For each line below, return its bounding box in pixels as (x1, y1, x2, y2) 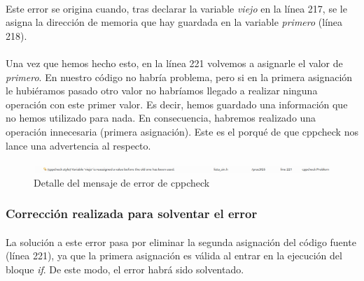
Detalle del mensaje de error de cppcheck (34, 175, 210, 189)
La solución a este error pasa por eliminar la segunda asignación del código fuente (6, 234, 356, 249)
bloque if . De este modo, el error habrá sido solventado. (6, 261, 244, 276)
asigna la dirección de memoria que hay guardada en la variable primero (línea (6, 15, 343, 29)
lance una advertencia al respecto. (6, 138, 151, 152)
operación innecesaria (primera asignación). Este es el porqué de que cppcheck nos (6, 124, 358, 138)
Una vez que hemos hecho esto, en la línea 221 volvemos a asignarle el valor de (6, 55, 343, 70)
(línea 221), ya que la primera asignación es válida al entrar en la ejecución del (6, 248, 342, 263)
